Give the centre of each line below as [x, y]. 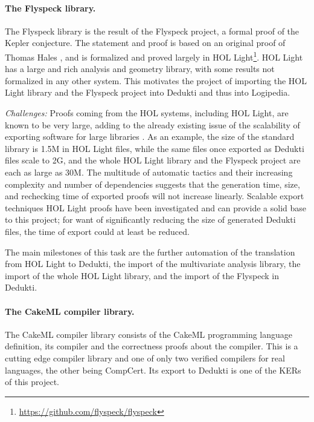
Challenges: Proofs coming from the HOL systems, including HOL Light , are [147, 113]
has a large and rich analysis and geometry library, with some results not [140, 69]
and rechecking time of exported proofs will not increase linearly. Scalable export [155, 196]
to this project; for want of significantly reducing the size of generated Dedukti [150, 219]
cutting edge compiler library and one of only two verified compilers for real [145, 358]
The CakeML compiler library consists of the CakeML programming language [149, 334]
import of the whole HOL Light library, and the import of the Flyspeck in [142, 275]
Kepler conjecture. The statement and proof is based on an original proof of [145, 43]
